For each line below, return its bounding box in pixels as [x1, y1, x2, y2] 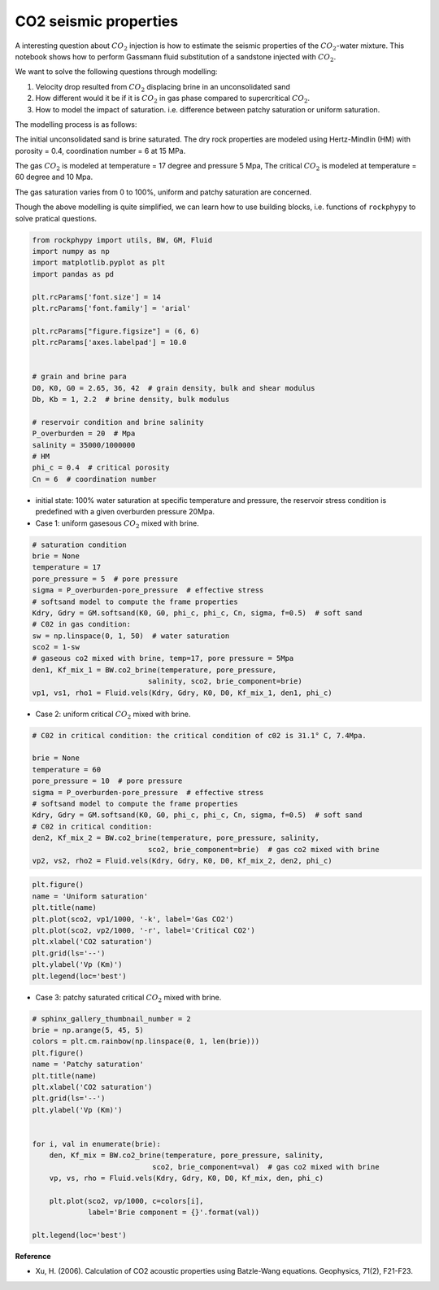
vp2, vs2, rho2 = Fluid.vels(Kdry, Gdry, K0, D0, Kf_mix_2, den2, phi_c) [32, 855, 333, 865]
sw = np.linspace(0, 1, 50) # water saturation [32, 631, 230, 641]
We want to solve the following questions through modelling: [15, 67, 218, 77]
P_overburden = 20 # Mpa [32, 429, 136, 439]
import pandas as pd [32, 269, 114, 278]
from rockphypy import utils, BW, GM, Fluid [32, 235, 213, 244]
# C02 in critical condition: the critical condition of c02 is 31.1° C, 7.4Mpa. [32, 731, 367, 740]
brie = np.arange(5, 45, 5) [32, 1025, 144, 1034]
